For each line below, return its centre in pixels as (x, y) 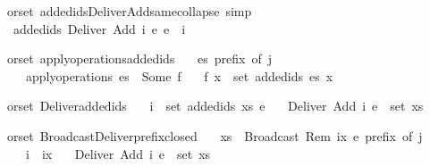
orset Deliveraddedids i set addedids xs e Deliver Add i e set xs (215, 106)
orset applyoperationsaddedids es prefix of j (139, 58)
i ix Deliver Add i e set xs (118, 153)
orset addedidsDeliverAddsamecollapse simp (129, 11)
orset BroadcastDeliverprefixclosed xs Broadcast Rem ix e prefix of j (215, 135)
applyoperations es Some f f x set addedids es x (179, 75)
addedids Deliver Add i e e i (99, 28)
